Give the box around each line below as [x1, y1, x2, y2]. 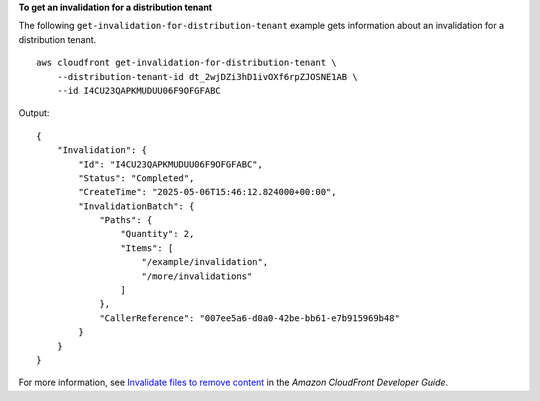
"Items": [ [120, 242, 174, 254]
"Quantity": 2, [120, 228, 195, 240]
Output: [18, 107, 50, 119]
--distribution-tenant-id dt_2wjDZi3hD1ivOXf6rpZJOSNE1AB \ [56, 71, 359, 82]
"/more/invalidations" [141, 270, 253, 282]
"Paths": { [99, 215, 153, 226]
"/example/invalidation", [141, 256, 269, 268]
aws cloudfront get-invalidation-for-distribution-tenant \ [36, 57, 337, 69]
